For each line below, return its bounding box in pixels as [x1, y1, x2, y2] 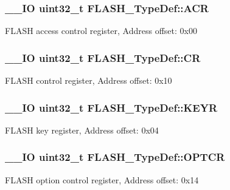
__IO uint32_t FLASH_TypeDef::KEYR [5, 100, 218, 115]
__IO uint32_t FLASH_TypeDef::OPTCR [5, 149, 225, 165]
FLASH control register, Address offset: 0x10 [5, 74, 172, 87]
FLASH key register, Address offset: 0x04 [5, 123, 159, 136]
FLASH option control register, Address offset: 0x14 [5, 173, 199, 186]
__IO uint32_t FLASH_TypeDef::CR [5, 50, 201, 65]
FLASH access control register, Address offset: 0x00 [5, 24, 197, 37]
